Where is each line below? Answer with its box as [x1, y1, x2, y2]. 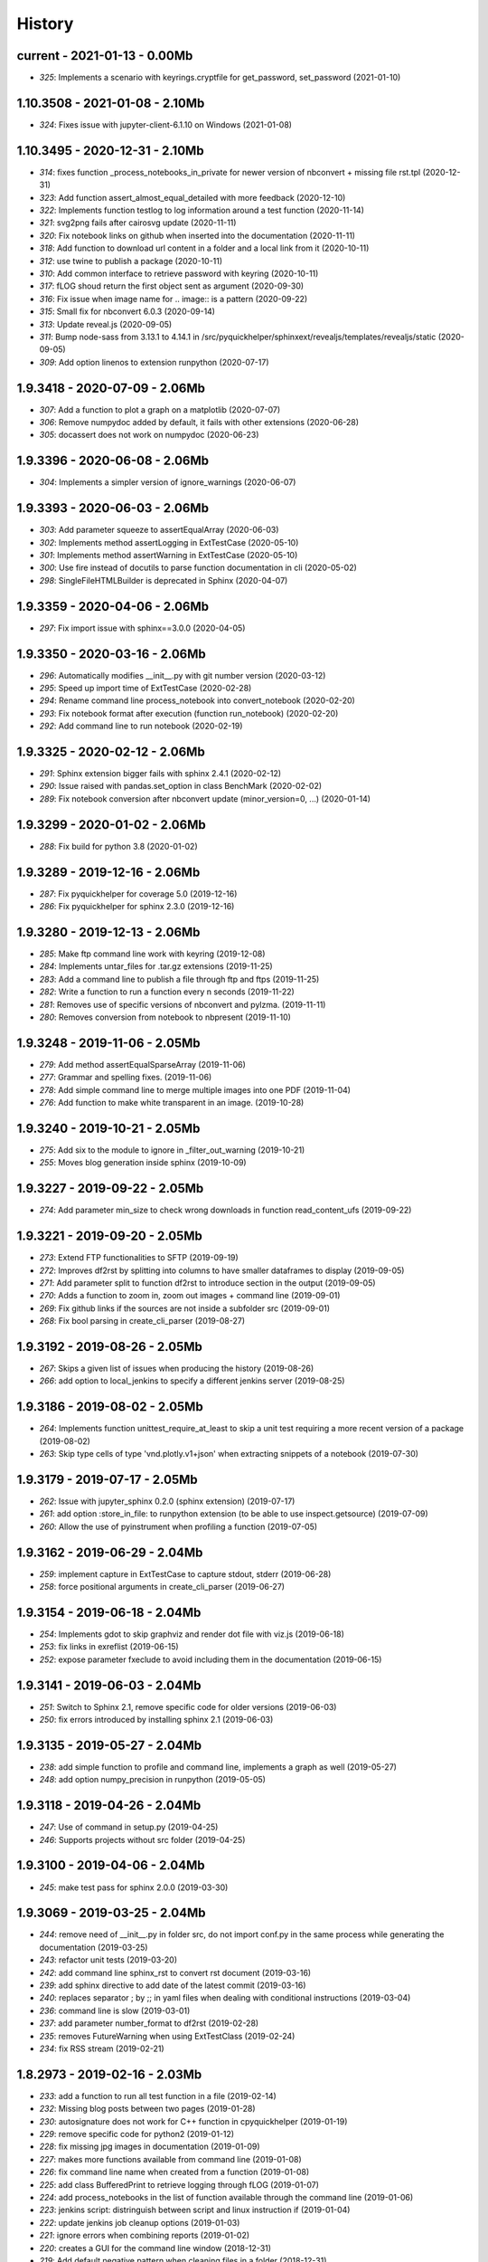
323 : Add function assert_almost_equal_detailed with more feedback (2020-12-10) [39, 192, 346, 203]
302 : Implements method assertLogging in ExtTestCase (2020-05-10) [39, 537, 299, 547]
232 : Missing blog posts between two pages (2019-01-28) [39, 2104, 257, 2115]
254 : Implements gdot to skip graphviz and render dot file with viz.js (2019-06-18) [39, 1629, 345, 1639]
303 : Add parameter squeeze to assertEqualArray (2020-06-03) [39, 525, 279, 536]
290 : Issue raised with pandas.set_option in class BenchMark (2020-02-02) [39, 781, 323, 792]
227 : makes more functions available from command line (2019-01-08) [39, 2153, 302, 2164]
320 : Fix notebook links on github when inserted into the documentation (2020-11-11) [39, 230, 356, 241]
